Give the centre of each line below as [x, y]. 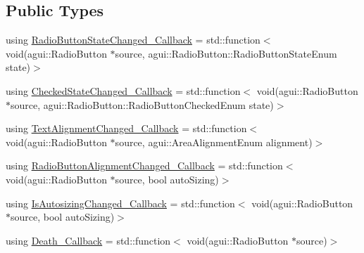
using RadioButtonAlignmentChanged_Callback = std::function [144, 166]
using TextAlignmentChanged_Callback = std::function [126, 128]
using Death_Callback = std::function [88, 240]
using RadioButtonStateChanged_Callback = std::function [133, 40]
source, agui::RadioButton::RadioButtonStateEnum [226, 53]
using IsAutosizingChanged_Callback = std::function [120, 203]
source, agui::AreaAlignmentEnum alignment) [214, 142]
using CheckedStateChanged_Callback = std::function [123, 90]
